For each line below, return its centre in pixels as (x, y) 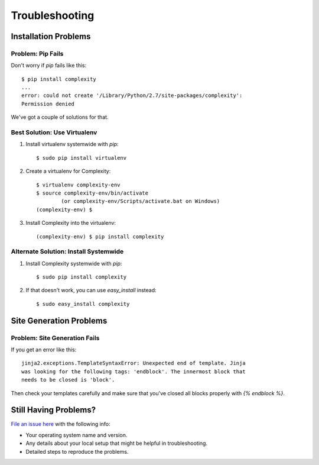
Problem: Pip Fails (37, 53)
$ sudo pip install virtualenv (82, 158)
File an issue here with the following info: (61, 424)
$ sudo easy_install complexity (83, 304)
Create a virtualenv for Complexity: (68, 171)
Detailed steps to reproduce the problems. (77, 451)
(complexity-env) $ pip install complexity (100, 236)
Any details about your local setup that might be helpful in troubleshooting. (117, 443)
